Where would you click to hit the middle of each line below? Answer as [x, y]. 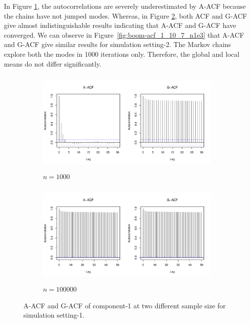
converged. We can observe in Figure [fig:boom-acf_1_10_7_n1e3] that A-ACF [124, 35]
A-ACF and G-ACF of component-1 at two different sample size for [125, 305]
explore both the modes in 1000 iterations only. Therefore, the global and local [122, 54]
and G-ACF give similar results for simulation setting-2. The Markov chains [117, 44]
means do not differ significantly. [53, 63]
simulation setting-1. [54, 315]
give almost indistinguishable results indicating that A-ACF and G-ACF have [120, 25]
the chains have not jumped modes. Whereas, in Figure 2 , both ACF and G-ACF [126, 15]
